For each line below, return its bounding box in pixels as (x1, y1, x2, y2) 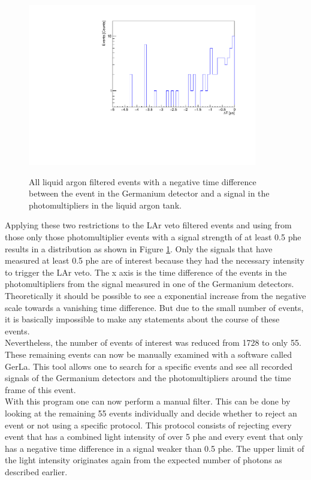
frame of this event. (5, 383, 76, 396)
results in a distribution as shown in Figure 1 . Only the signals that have (5, 242, 273, 255)
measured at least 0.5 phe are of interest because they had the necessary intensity (5, 254, 304, 267)
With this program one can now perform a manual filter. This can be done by (5, 395, 291, 407)
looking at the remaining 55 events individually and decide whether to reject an (5, 406, 297, 419)
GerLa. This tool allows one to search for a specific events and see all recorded (5, 360, 292, 372)
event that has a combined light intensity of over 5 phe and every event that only (5, 430, 303, 443)
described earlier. (5, 465, 68, 478)
